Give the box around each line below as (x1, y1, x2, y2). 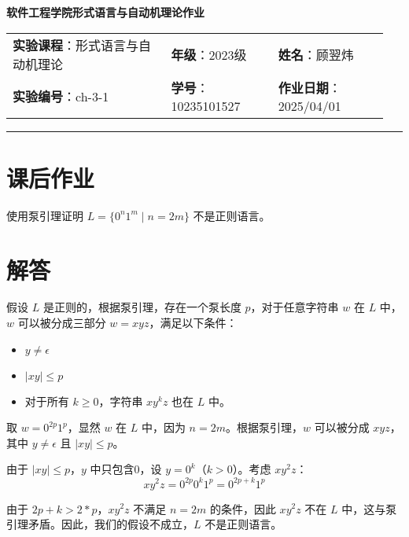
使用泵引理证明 (6, 207, 83, 223)
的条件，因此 (209, 500, 276, 517)
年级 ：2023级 (171, 45, 247, 64)
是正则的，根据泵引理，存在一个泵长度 (42, 299, 241, 315)
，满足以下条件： (149, 314, 238, 331)
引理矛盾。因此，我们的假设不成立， (6, 516, 193, 532)
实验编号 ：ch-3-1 (13, 87, 109, 106)
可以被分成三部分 (17, 314, 106, 331)
